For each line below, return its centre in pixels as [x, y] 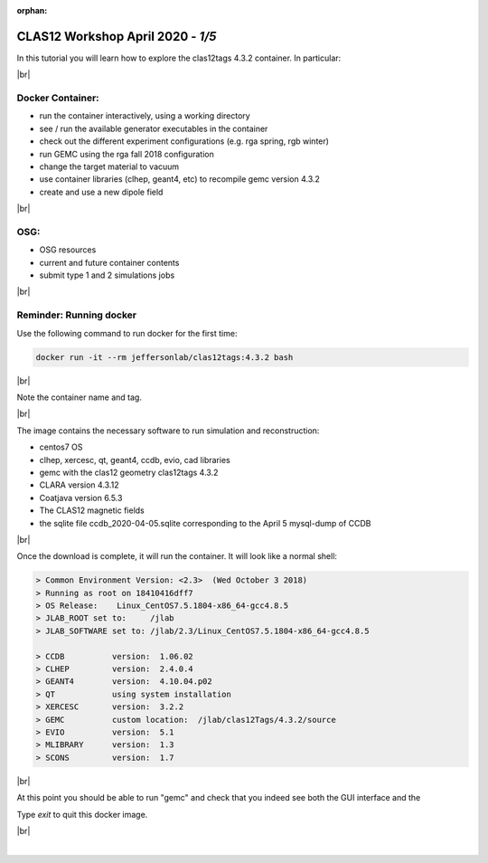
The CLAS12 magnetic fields [92, 510]
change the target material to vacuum [109, 166]
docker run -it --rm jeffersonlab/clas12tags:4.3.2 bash [164, 357]
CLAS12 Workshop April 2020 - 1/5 [117, 36]
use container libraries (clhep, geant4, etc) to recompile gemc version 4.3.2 [180, 179]
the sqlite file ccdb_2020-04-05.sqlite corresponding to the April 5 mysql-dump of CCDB [205, 523]
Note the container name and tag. [79, 397]
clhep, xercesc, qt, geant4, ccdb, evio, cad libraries [135, 460]
